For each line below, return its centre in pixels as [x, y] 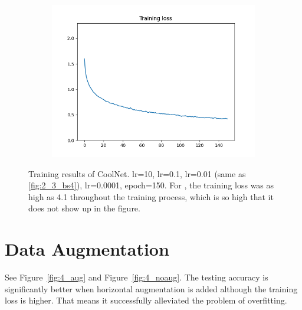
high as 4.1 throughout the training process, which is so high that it [151, 196]
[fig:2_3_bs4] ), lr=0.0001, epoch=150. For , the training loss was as [151, 185]
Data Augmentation [87, 249]
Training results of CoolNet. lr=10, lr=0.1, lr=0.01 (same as [137, 173]
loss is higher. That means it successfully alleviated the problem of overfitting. [146, 300]
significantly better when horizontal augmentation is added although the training [151, 288]
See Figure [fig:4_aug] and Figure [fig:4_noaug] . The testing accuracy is [137, 277]
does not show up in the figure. [84, 208]
